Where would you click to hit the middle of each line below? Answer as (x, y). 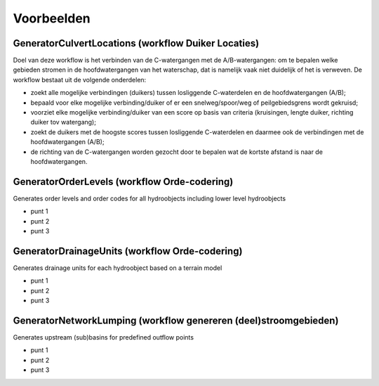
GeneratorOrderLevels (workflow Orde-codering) (123, 182)
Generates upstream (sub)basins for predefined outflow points (104, 337)
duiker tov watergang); (63, 122)
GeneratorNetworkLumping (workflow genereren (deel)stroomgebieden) (176, 320)
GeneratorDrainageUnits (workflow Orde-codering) (128, 251)
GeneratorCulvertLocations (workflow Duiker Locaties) (136, 43)
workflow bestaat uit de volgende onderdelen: (80, 79)
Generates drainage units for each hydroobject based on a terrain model (118, 268)
